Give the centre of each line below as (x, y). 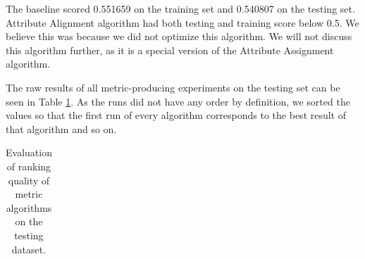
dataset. (29, 249)
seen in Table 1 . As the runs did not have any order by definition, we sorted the (178, 101)
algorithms (29, 207)
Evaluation (29, 152)
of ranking (29, 166)
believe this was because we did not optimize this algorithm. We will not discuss (179, 36)
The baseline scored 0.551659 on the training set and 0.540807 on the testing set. (180, 8)
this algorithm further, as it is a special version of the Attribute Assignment (170, 50)
